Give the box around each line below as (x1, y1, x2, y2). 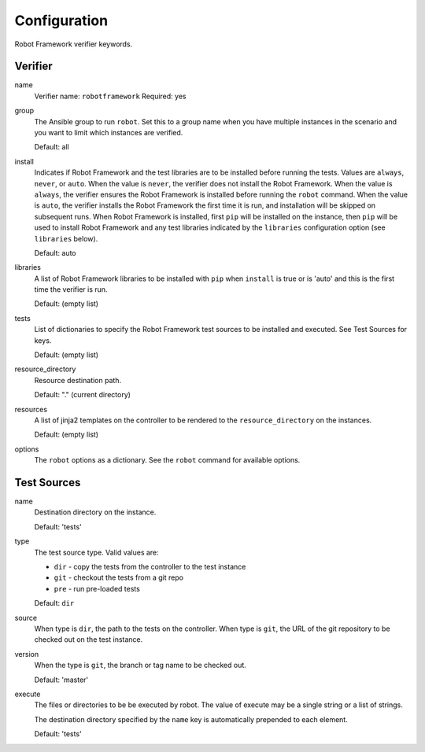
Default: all (34, 142, 70, 152)
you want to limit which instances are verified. (34, 128, 183, 138)
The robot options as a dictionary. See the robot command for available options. (34, 455, 301, 465)
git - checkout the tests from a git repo (54, 573, 184, 582)
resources (14, 404, 47, 414)
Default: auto (34, 248, 76, 257)
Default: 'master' (34, 675, 89, 684)
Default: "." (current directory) (34, 390, 131, 400)
